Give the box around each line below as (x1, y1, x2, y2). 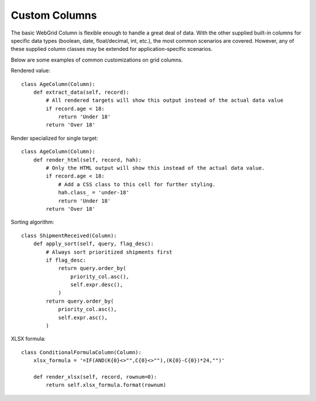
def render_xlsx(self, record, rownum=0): (33, 373, 157, 380)
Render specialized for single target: (11, 135, 98, 142)
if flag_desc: (46, 256, 87, 263)
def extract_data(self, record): (33, 88, 130, 95)
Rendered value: (11, 67, 51, 74)
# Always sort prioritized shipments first (46, 249, 173, 255)
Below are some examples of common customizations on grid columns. (11, 56, 183, 63)
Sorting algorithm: (11, 218, 54, 225)
